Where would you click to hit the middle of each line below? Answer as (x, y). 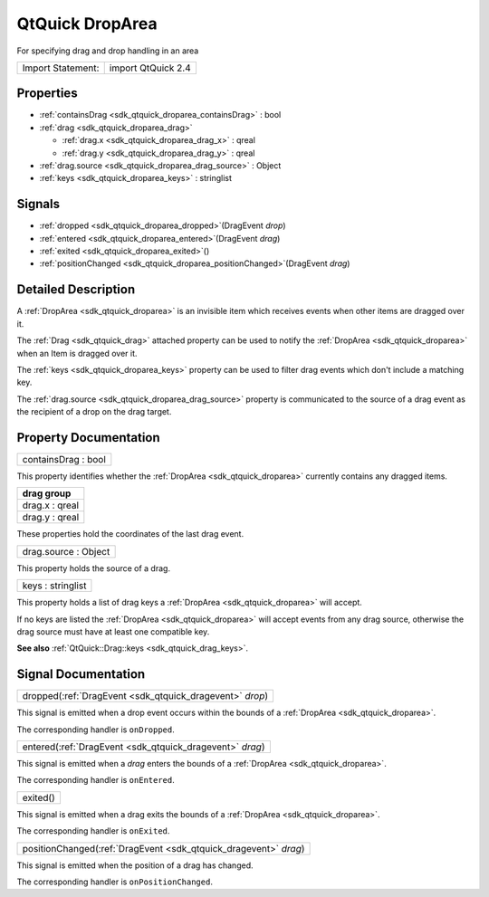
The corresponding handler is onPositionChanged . (115, 882)
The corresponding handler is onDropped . (96, 730)
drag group (47, 493)
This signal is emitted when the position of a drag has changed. (135, 865)
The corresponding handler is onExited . (93, 831)
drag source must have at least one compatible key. (113, 631)
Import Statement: (61, 68)
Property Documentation (88, 438)
